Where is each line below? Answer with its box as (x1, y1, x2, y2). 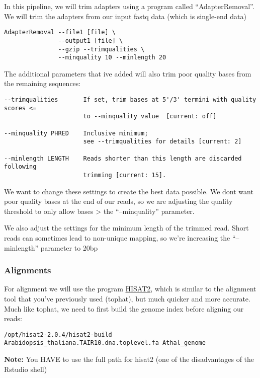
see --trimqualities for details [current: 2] (83, 138, 242, 145)
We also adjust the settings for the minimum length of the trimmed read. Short (4, 222, 249, 233)
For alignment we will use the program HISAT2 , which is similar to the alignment (4, 283, 256, 294)
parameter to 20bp (40, 242, 98, 253)
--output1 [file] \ (58, 37, 123, 44)
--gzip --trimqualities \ (58, 45, 145, 53)
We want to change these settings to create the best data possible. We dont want (4, 186, 253, 196)
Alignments (4, 264, 51, 276)
